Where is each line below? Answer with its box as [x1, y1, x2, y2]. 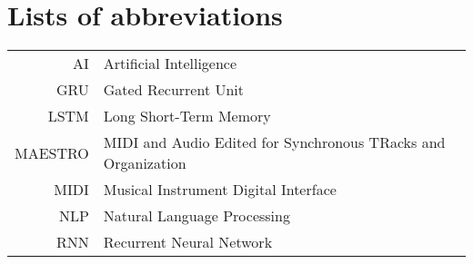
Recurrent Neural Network [103, 231, 273, 253]
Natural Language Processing [103, 205, 290, 227]
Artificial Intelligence [103, 53, 237, 74]
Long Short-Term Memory [103, 105, 271, 127]
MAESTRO [15, 142, 89, 163]
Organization [103, 152, 186, 174]
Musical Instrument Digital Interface [103, 179, 337, 200]
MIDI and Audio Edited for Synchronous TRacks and [103, 132, 446, 153]
